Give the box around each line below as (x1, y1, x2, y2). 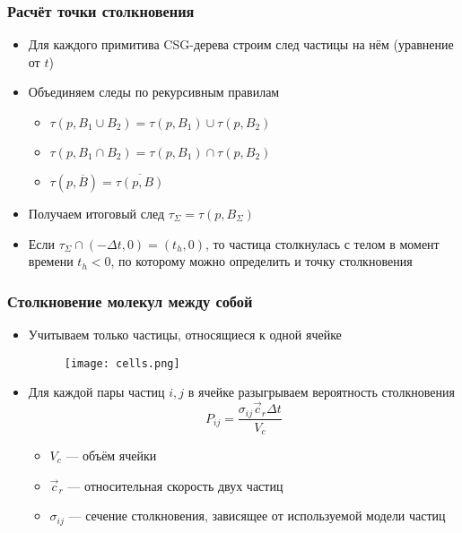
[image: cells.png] (64, 357, 180, 370)
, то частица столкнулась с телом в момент (205, 234, 440, 253)
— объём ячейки (65, 446, 157, 464)
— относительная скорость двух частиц (67, 476, 283, 494)
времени (28, 252, 74, 271)
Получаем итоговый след (28, 204, 165, 222)
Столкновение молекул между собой (7, 289, 253, 312)
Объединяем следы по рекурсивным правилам (28, 82, 280, 101)
